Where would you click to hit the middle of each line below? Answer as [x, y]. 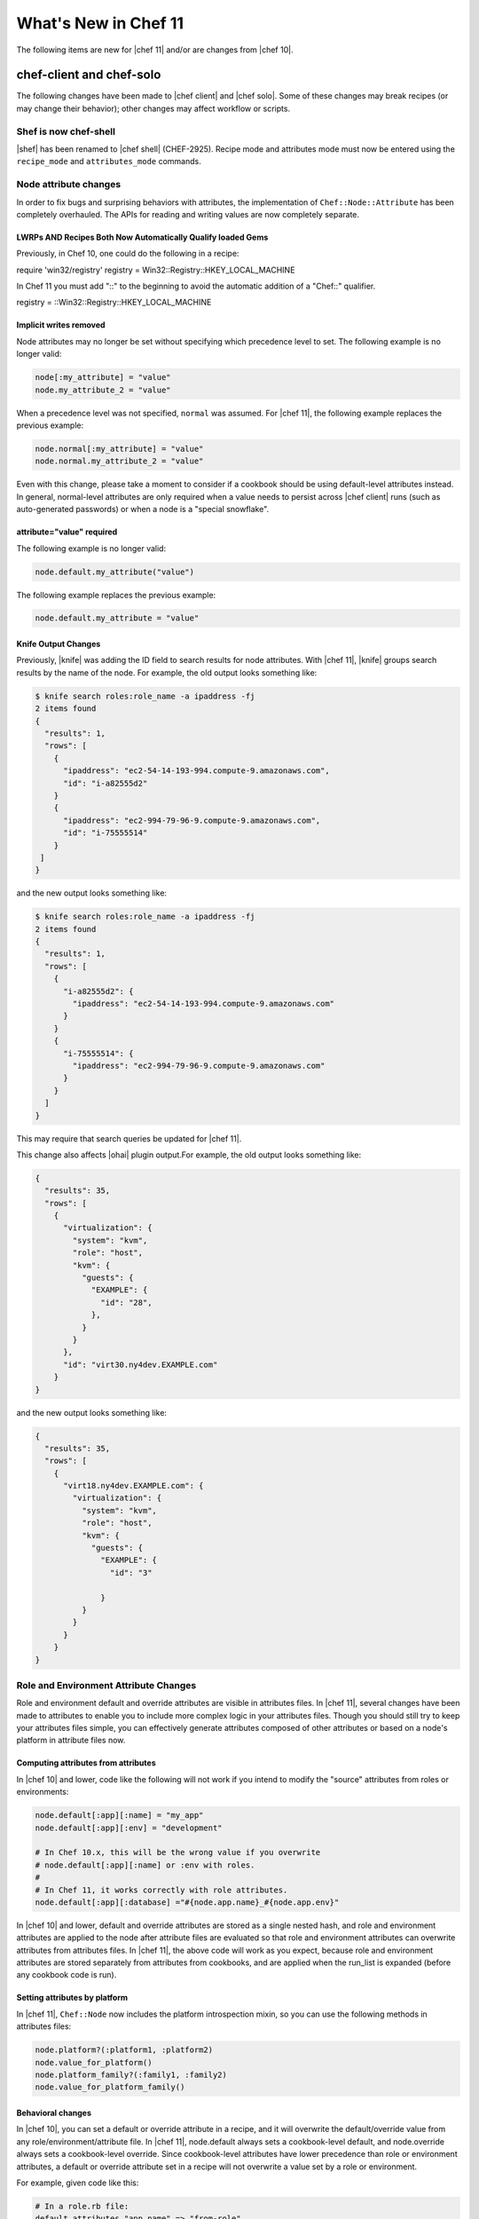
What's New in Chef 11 [100, 23]
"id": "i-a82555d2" [106, 783]
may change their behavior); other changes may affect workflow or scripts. [153, 108]
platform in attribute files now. [71, 1741]
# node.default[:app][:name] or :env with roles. [145, 1865]
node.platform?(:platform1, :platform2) [124, 2050]
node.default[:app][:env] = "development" [129, 1828]
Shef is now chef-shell [66, 131]
